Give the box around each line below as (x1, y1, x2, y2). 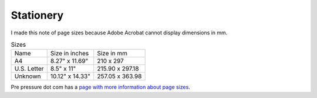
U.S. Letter (14, 65, 44, 73)
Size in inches (50, 50, 89, 58)
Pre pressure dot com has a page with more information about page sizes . (11, 83, 190, 90)
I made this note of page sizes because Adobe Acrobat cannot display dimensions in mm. (11, 29, 228, 36)
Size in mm (97, 50, 128, 58)
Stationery (11, 9, 64, 22)
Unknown (14, 72, 41, 80)
